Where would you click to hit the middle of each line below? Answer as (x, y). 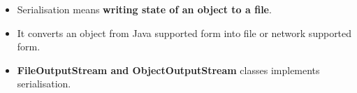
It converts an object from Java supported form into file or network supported (184, 33)
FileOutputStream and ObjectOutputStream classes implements (168, 70)
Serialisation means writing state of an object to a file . (144, 9)
